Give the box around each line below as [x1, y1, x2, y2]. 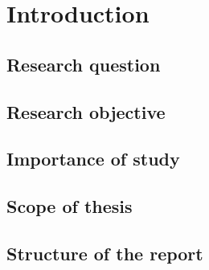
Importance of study [6, 146, 180, 171]
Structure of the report [6, 240, 203, 265]
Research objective [6, 99, 166, 124]
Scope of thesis [6, 194, 133, 219]
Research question [6, 51, 161, 76]
